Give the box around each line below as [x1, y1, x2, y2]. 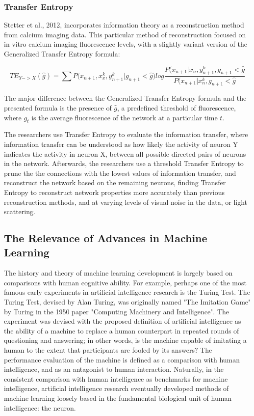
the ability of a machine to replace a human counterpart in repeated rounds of [4, 325, 239, 335]
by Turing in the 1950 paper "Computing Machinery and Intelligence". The [4, 306, 229, 316]
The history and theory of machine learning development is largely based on [4, 268, 233, 278]
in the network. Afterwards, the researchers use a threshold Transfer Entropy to [4, 158, 244, 168]
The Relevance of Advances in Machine [4, 230, 207, 246]
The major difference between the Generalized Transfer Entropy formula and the [4, 93, 247, 103]
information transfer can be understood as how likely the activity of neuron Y [4, 139, 238, 149]
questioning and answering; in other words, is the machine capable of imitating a [4, 335, 247, 345]
